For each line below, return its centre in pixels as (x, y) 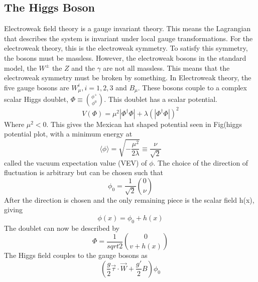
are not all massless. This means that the (166, 67)
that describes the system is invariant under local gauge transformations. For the (128, 38)
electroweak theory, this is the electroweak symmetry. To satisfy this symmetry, (126, 48)
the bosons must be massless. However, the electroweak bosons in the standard (125, 57)
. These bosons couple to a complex (192, 87)
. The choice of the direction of (201, 162)
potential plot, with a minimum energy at (68, 134)
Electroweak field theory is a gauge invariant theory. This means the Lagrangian (127, 28)
